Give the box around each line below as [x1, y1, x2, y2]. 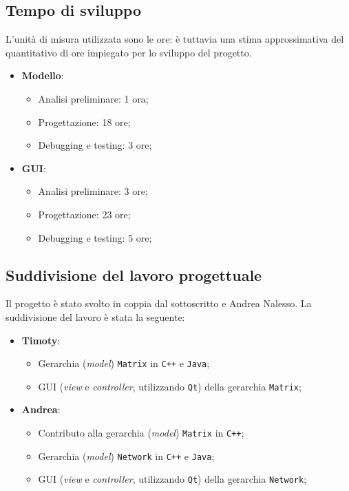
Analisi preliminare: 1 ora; [38, 91, 149, 105]
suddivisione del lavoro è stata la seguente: [6, 309, 185, 324]
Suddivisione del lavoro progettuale [6, 264, 262, 285]
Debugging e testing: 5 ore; [38, 230, 152, 244]
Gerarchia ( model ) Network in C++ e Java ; [38, 448, 215, 463]
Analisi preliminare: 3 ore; [38, 184, 148, 198]
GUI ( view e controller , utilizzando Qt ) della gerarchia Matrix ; [38, 379, 302, 393]
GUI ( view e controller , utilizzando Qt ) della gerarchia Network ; [38, 472, 307, 486]
